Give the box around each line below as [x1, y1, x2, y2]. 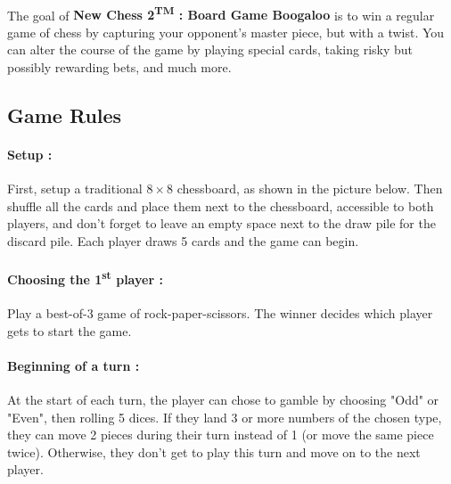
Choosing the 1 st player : [7, 267, 163, 288]
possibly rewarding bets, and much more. [7, 58, 232, 77]
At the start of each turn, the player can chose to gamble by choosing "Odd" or [7, 390, 439, 409]
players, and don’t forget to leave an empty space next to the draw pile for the [7, 214, 436, 233]
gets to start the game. [7, 321, 132, 340]
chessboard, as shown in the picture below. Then [176, 179, 443, 198]
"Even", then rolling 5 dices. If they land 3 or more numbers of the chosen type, [7, 407, 442, 426]
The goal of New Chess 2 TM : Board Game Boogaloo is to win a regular [7, 3, 435, 24]
